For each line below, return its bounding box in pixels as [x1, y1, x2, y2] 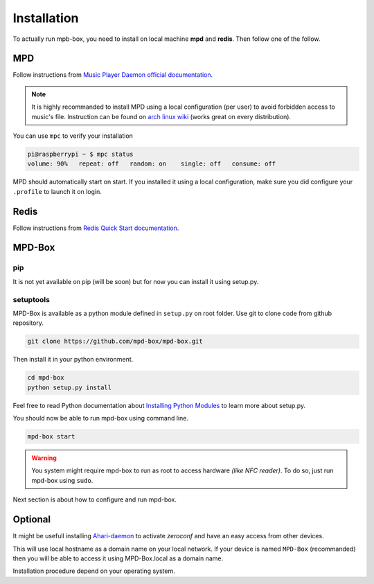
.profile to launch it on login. [12, 187, 102, 195]
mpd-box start [27, 433, 75, 441]
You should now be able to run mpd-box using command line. [12, 414, 188, 423]
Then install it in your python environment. [12, 355, 134, 364]
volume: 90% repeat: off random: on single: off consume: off [27, 160, 276, 168]
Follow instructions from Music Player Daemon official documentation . [12, 71, 213, 79]
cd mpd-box [27, 374, 64, 382]
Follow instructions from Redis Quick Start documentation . [12, 224, 179, 232]
